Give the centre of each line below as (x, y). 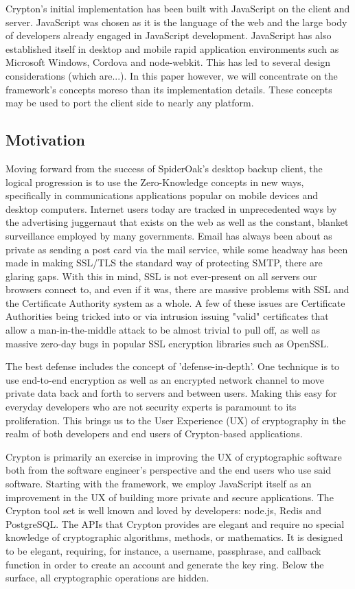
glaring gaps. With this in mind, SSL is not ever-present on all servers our (161, 276)
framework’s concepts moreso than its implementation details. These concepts (169, 89)
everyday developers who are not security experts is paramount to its (151, 407)
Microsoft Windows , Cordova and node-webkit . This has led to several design (168, 62)
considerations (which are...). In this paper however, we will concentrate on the (172, 75)
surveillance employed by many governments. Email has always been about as (169, 235)
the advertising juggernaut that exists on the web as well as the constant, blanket (177, 222)
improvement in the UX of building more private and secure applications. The (170, 497)
